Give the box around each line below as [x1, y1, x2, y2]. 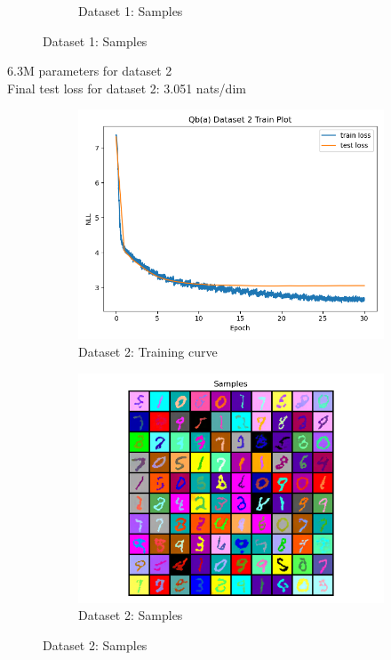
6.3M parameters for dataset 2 [7, 61, 172, 80]
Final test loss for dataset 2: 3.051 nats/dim [7, 78, 246, 97]
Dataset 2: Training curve [78, 342, 218, 360]
